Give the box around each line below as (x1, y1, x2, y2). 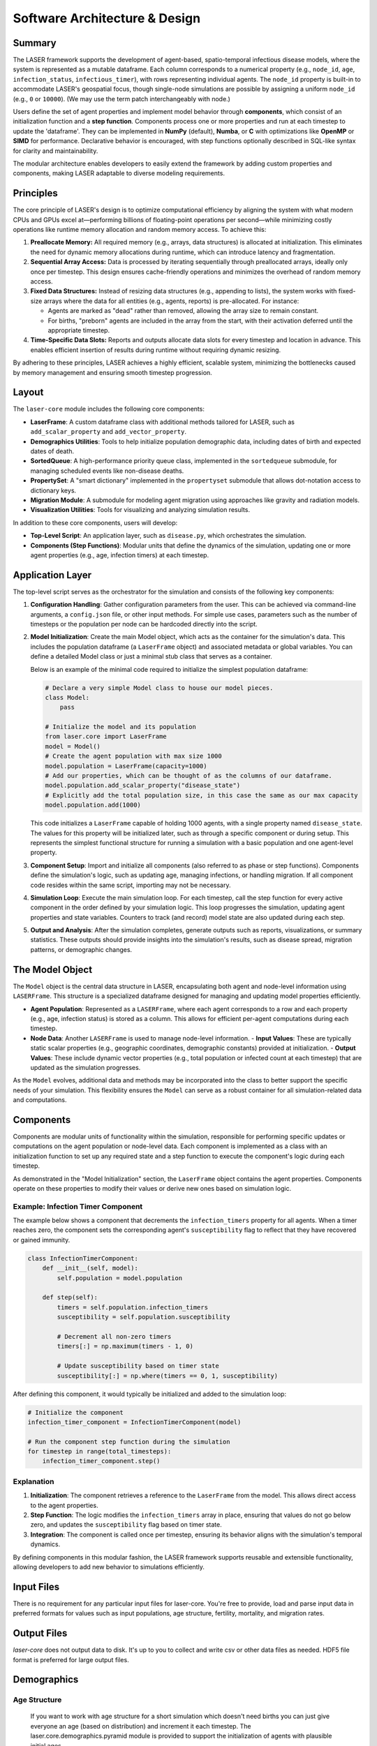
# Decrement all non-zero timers (57, 1333, 172, 1340)
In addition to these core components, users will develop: (13, 518, 178, 527)
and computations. (13, 1096, 67, 1104)
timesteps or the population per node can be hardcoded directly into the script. (30, 619, 258, 628)
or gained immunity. (13, 1235, 71, 1244)
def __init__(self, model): (42, 1264, 139, 1272)
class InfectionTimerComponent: (27, 1254, 139, 1262)
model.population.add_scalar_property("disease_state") (45, 782, 241, 789)
